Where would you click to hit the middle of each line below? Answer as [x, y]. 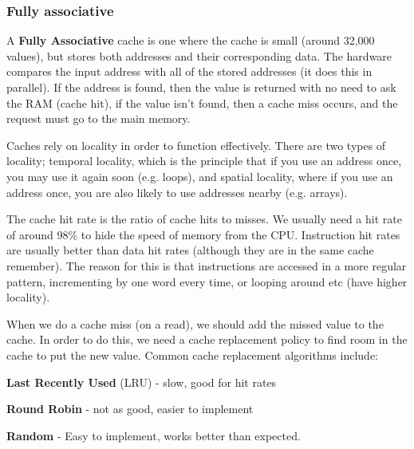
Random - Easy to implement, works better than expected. [154, 435]
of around [30, 234]
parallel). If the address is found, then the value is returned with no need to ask [201, 87]
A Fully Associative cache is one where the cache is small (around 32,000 [191, 40]
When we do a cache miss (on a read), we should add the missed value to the [195, 323]
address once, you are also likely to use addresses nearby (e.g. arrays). [177, 192]
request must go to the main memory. [99, 118]
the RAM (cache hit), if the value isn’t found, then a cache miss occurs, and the [202, 102]
